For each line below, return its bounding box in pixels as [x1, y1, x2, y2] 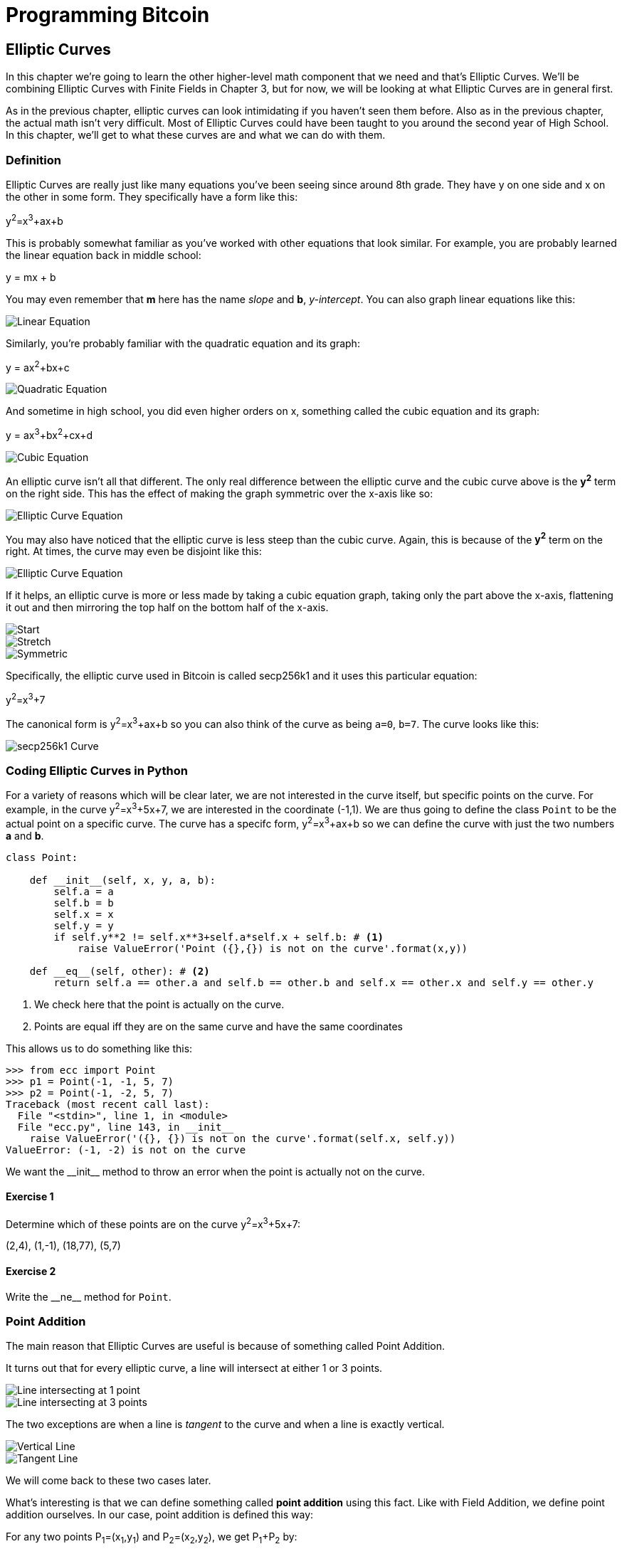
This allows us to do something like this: [6, 1042, 193, 1054]
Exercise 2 [6, 1265, 56, 1278]
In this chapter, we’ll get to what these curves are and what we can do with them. [6, 129, 386, 142]
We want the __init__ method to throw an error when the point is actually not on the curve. [6, 1165, 426, 1178]
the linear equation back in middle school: [6, 248, 201, 261]
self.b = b [53, 897, 114, 909]
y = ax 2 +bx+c [6, 359, 70, 374]
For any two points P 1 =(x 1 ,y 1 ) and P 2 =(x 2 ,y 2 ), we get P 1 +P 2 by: [6, 1531, 297, 1546]
